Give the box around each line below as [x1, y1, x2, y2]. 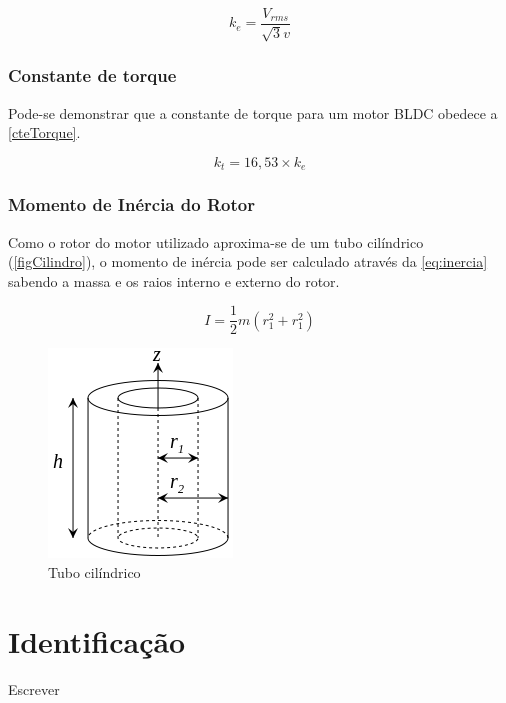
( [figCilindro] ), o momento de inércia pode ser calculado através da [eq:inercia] [8, 251, 488, 272]
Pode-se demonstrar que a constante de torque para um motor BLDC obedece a [8, 102, 498, 123]
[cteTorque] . [8, 122, 81, 143]
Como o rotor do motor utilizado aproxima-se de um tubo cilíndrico [8, 231, 424, 252]
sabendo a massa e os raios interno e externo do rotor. [8, 270, 340, 291]
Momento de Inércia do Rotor [8, 192, 255, 217]
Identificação [8, 620, 186, 661]
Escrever [8, 678, 60, 699]
